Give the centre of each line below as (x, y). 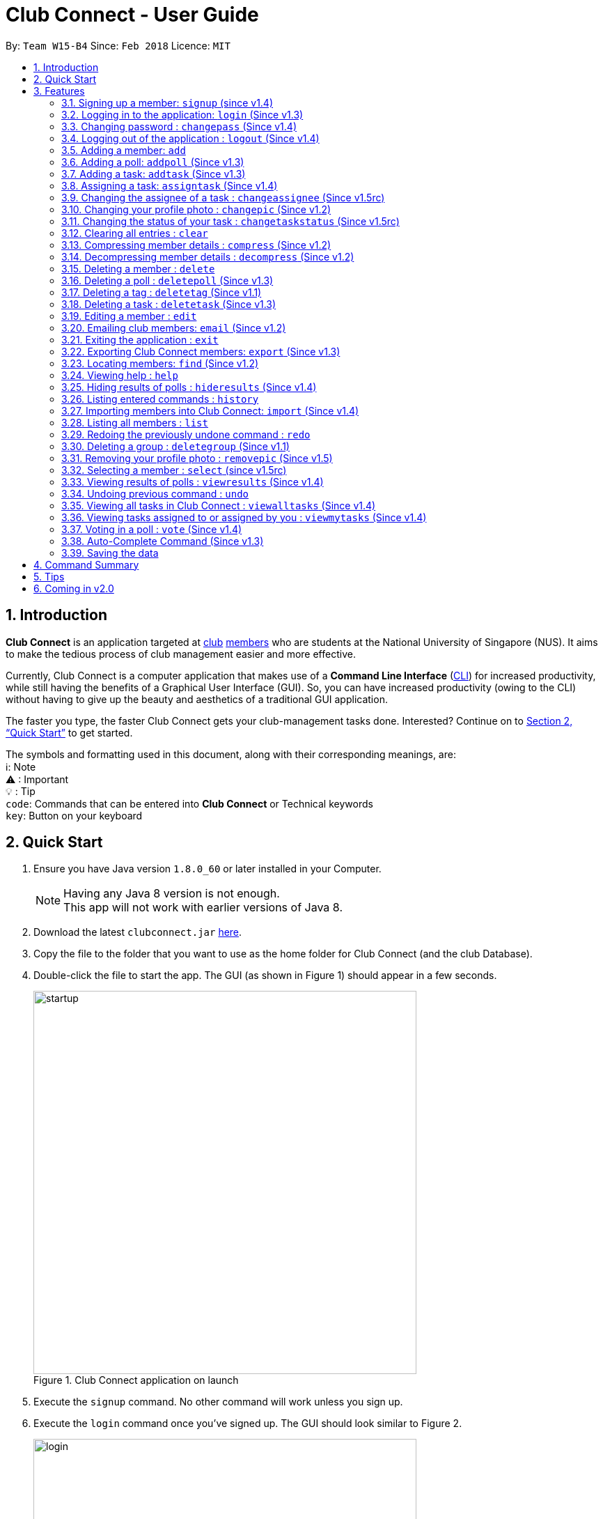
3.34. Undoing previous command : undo (155, 493)
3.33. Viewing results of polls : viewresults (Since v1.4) (193, 481)
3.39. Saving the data (110, 553)
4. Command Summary (86, 564)
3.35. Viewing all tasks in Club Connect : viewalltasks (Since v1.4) (219, 505)
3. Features (59, 91)
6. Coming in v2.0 (74, 588)
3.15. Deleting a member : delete (138, 268)
